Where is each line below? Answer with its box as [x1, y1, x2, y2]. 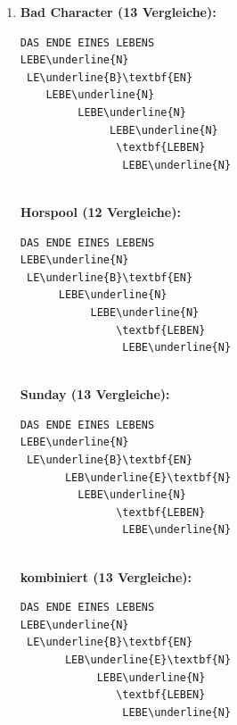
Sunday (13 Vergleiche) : [20, 385, 170, 404]
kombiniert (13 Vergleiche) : [20, 567, 192, 586]
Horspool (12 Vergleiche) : [20, 202, 181, 221]
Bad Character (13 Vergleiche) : [20, 3, 217, 21]
